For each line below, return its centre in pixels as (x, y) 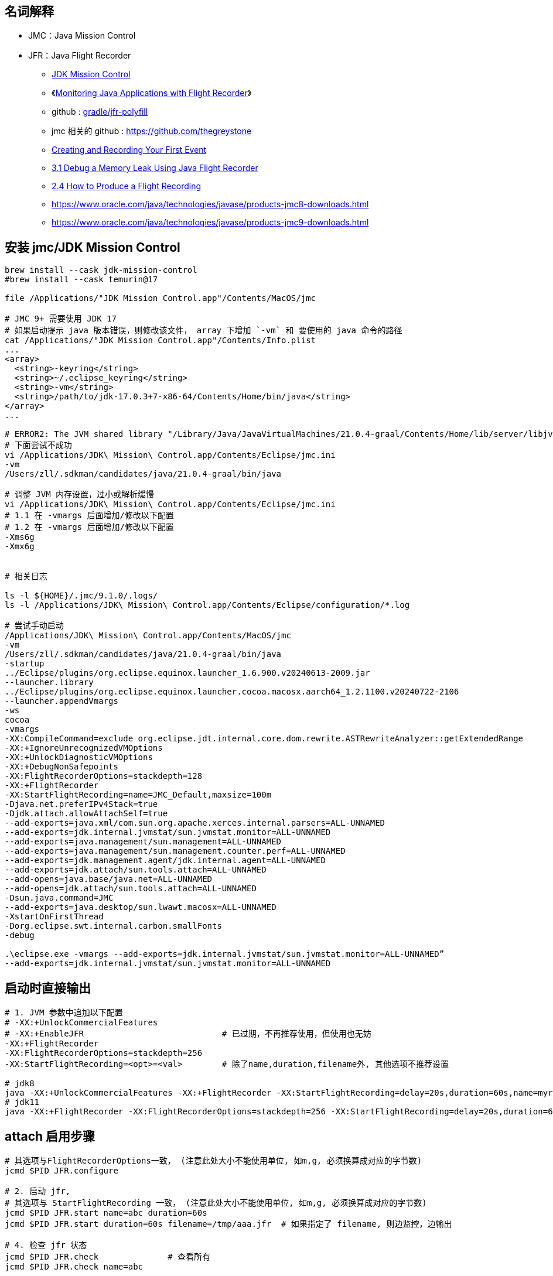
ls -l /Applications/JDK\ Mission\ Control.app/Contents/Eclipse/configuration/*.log (207, 605)
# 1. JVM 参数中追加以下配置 (64, 1013)
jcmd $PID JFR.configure (62, 1170)
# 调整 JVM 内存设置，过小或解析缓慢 (80, 495)
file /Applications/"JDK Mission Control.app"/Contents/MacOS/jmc (161, 298)
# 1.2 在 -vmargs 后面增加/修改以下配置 (89, 527)
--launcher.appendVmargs (62, 701)
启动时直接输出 (48, 988)
